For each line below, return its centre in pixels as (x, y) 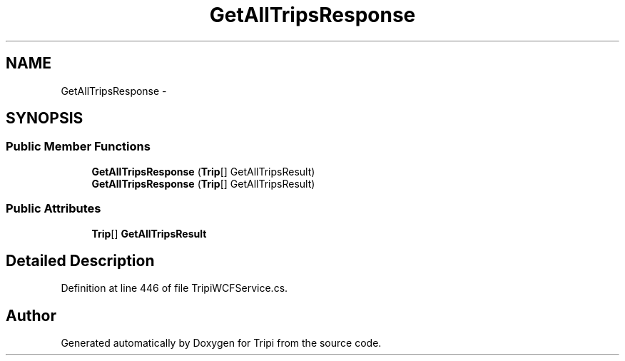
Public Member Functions (78, 147)
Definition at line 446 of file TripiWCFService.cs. (174, 288)
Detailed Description (80, 260)
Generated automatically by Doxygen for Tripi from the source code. (221, 343)
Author (31, 315)
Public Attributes (54, 209)
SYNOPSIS (45, 118)
